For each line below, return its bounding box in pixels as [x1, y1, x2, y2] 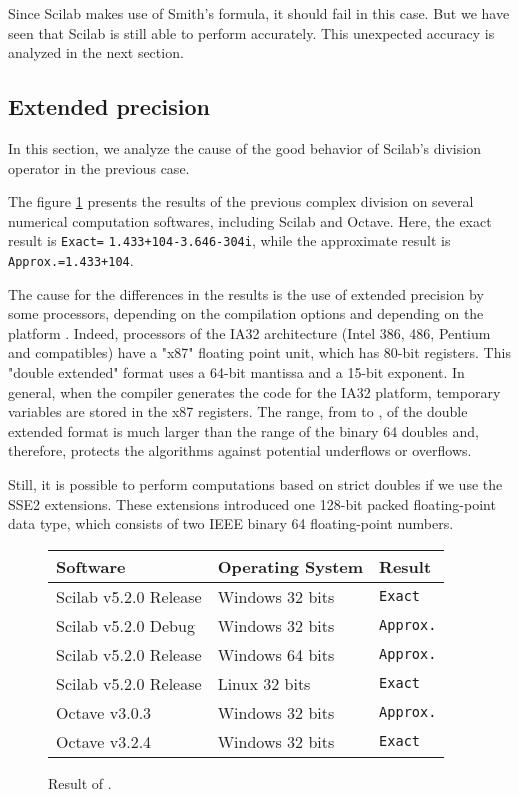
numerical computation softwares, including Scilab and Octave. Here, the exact [8, 210, 492, 231]
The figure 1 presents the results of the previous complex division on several [8, 191, 474, 212]
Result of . [48, 772, 112, 793]
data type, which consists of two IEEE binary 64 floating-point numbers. [8, 513, 454, 534]
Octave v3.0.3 [56, 700, 152, 724]
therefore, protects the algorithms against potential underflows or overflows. [8, 440, 472, 461]
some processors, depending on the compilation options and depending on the [8, 303, 484, 324]
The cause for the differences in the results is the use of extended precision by [8, 283, 484, 304]
